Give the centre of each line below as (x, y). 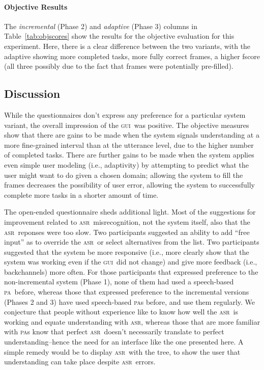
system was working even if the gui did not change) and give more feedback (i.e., (131, 262)
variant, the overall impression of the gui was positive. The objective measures (127, 125)
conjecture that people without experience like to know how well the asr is (121, 312)
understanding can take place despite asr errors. (80, 362)
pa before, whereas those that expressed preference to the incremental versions (127, 292)
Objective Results (36, 6)
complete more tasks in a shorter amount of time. (81, 194)
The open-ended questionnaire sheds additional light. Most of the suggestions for (130, 212)
